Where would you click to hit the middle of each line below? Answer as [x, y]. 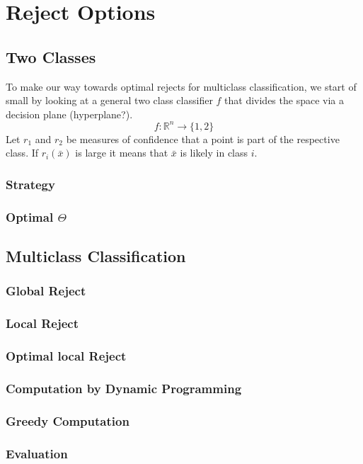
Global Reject [46, 291]
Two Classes [51, 56]
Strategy [30, 184]
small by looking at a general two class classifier [109, 100]
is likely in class [214, 153]
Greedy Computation [68, 420]
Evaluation [37, 453]
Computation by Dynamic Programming [124, 388]
